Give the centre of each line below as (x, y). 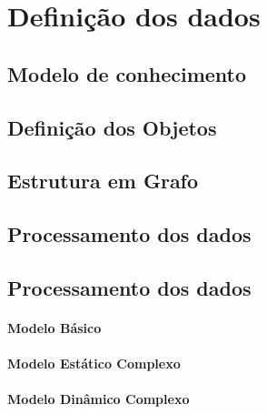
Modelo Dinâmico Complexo (99, 399)
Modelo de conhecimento (127, 73)
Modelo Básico (54, 327)
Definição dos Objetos (112, 127)
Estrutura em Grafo (103, 181)
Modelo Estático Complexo (94, 364)
